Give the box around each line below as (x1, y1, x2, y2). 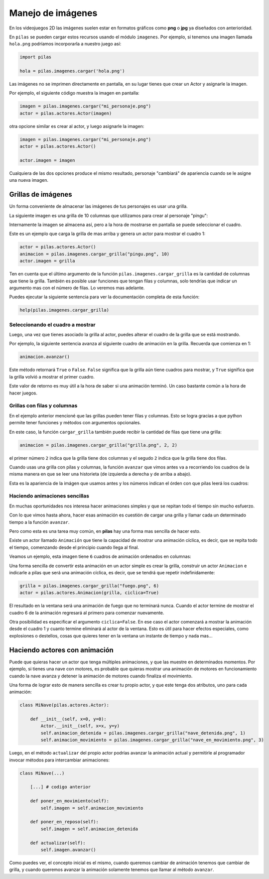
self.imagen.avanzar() (40, 847, 97, 853)
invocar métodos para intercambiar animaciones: (9, 757, 110, 763)
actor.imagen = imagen (19, 157, 75, 163)
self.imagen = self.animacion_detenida (40, 826, 138, 832)
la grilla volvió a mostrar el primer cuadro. (9, 374, 95, 379)
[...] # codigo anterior (30, 784, 91, 790)
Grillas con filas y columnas (9, 402, 78, 409)
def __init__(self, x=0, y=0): (30, 716, 107, 722)
